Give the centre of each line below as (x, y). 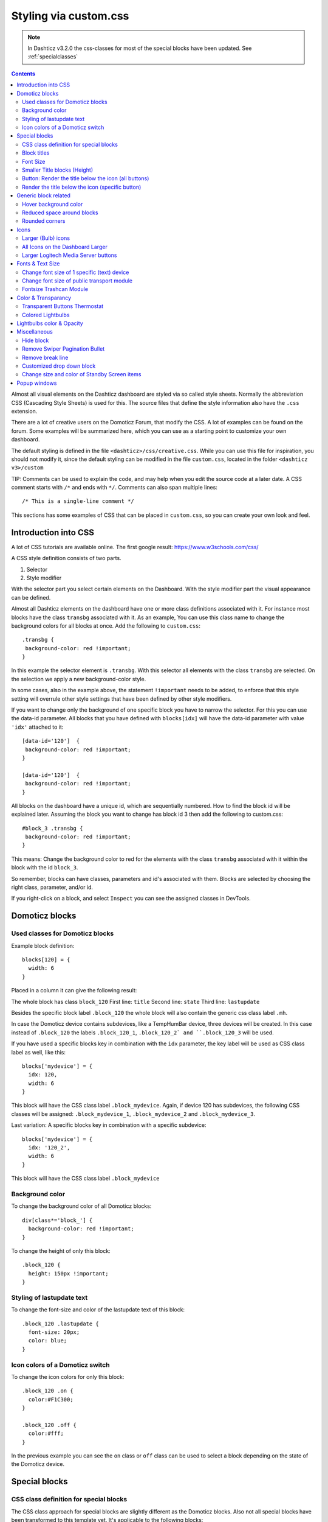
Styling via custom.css (70, 16)
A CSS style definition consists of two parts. (66, 558)
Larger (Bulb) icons (46, 238)
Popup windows (37, 383)
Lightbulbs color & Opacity (50, 323)
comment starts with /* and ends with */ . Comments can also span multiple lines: (114, 488)
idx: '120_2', (49, 1148)
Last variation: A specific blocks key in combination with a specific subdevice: (109, 1125)
